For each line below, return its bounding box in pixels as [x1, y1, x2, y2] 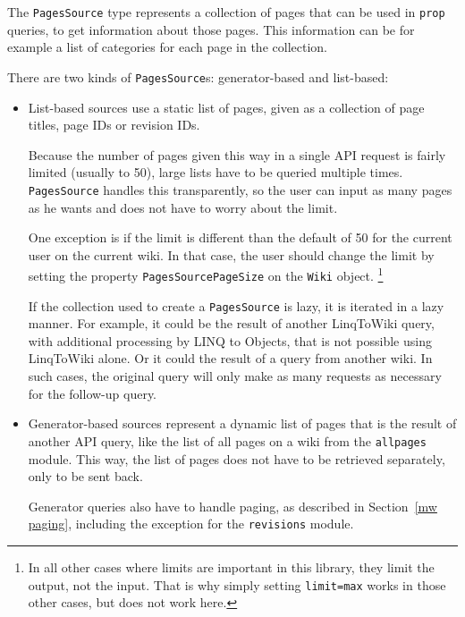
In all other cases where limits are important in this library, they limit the [28, 557, 435, 576]
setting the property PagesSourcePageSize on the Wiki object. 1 [28, 264, 384, 284]
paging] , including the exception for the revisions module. [28, 514, 354, 533]
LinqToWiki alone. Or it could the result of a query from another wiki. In [28, 349, 433, 368]
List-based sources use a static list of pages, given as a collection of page [28, 97, 425, 116]
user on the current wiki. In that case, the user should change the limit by [28, 245, 435, 264]
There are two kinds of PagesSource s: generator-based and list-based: [7, 67, 389, 86]
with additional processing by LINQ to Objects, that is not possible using [28, 331, 432, 350]
